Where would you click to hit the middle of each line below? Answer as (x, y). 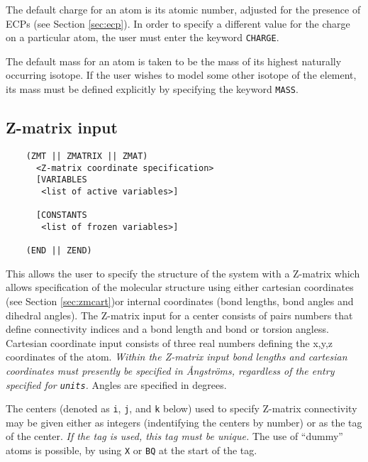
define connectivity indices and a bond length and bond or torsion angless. (167, 329)
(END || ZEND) (59, 251)
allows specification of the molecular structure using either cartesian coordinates (180, 287)
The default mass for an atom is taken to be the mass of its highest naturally (174, 61)
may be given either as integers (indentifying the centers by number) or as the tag (184, 422)
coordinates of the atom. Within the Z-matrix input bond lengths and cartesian (177, 357)
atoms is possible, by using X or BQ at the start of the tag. (132, 450)
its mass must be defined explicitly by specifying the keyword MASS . (152, 89)
